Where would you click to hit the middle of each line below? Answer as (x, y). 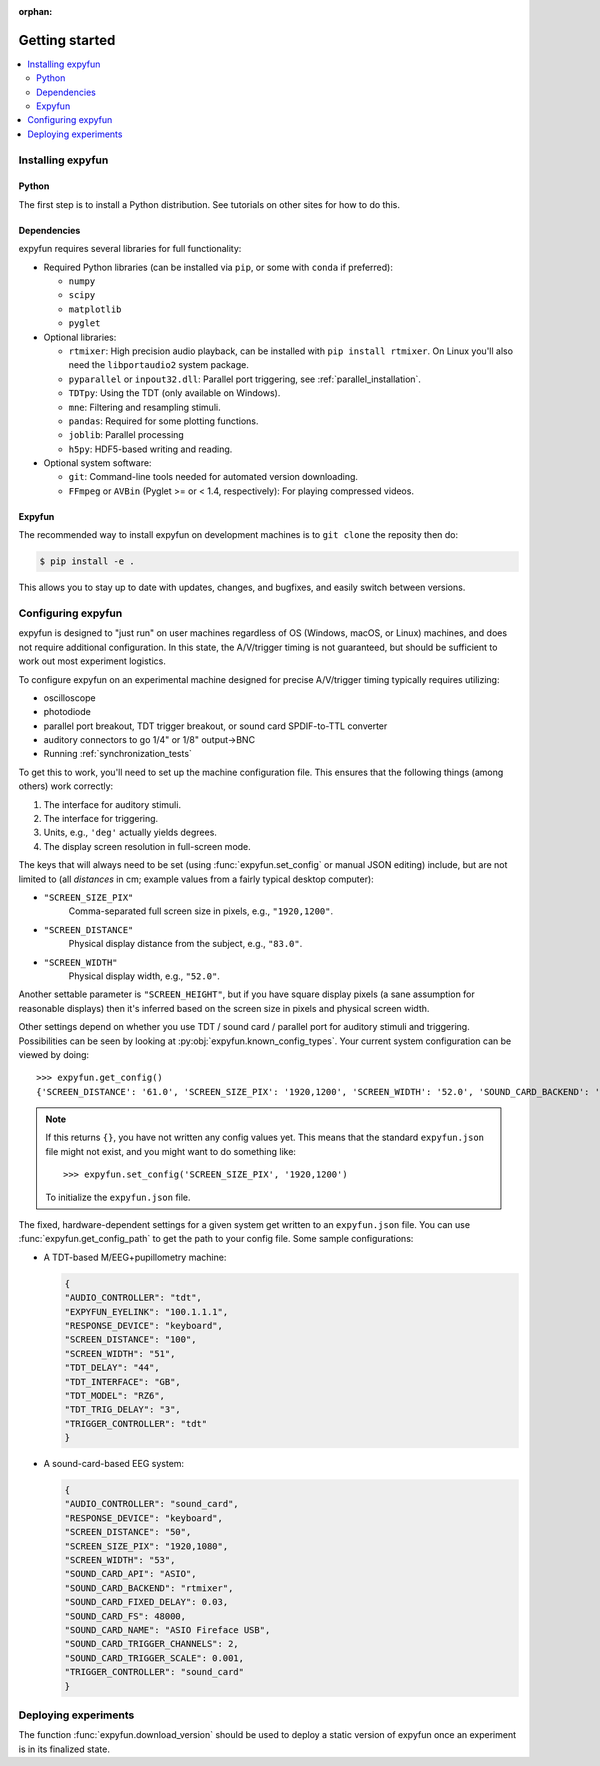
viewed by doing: (54, 1054)
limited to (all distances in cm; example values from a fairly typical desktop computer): (196, 879)
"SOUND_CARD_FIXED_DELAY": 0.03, (146, 1602)
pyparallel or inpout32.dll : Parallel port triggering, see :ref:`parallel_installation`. (245, 379)
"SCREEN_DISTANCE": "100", (130, 1339)
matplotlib (95, 309)
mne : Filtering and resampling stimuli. (144, 407)
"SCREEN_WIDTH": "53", (120, 1560)
